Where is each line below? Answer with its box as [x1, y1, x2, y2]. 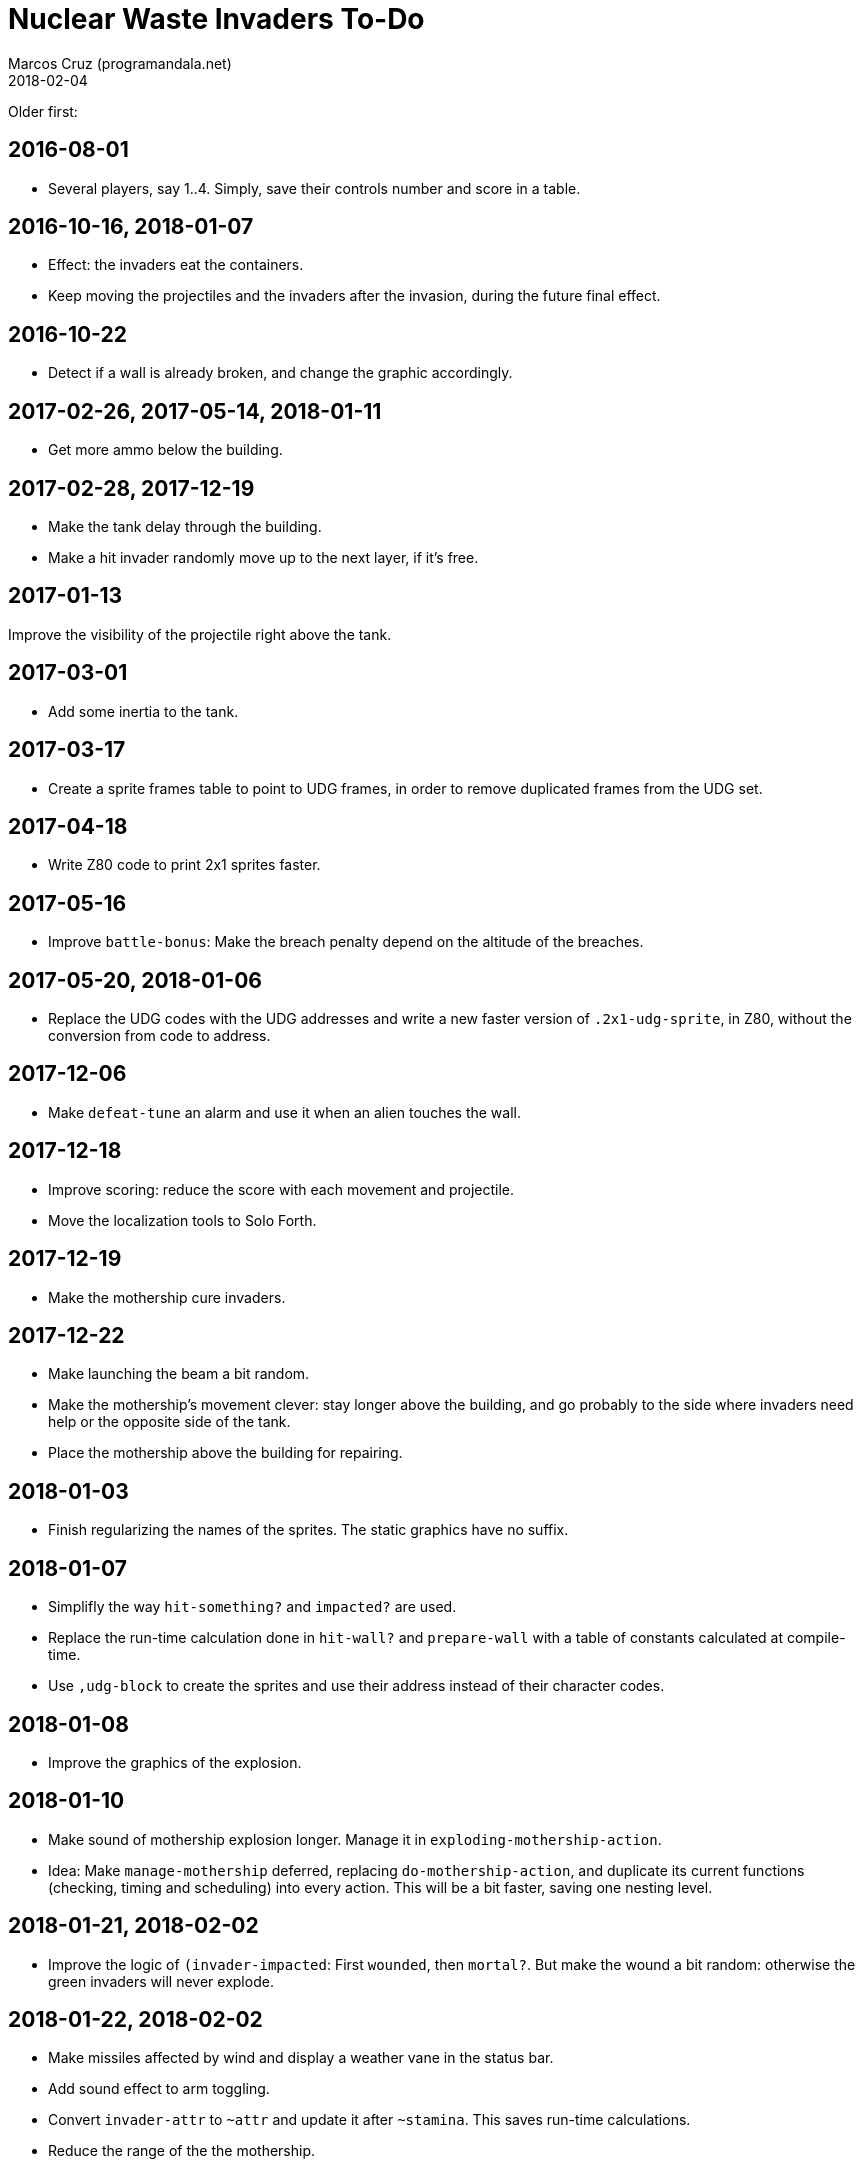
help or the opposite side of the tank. [48, 1413, 291, 1431]
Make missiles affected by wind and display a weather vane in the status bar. [48, 2049, 554, 2067]
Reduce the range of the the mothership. [48, 2142, 316, 2160]
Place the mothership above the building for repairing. [48, 1444, 403, 1462]
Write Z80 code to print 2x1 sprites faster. [48, 856, 321, 874]
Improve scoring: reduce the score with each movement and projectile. [48, 1180, 515, 1198]
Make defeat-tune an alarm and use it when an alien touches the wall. [48, 1103, 521, 1121]
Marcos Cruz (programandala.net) [8, 54, 232, 72]
